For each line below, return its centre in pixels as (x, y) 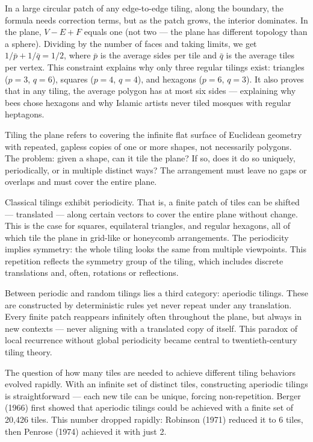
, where (77, 55)
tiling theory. (29, 352)
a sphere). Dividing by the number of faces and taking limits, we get (131, 43)
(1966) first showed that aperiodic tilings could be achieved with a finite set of (149, 407)
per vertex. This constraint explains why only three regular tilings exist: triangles (155, 67)
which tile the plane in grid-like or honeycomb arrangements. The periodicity (147, 237)
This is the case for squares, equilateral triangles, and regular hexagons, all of (148, 226)
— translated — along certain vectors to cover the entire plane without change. (151, 213)
